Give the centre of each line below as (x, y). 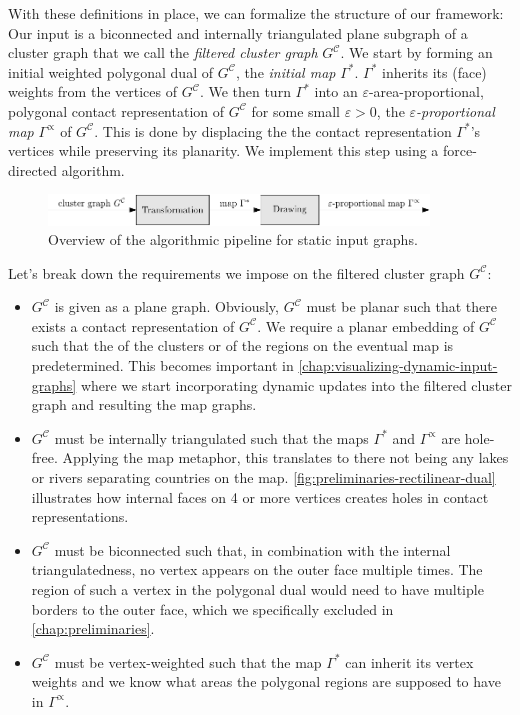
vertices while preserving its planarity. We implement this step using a (223, 150)
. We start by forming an (416, 52)
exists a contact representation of (133, 325)
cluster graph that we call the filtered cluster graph (163, 52)
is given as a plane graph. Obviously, (166, 306)
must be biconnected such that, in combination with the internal (252, 549)
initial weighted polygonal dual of (110, 71)
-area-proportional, (426, 91)
